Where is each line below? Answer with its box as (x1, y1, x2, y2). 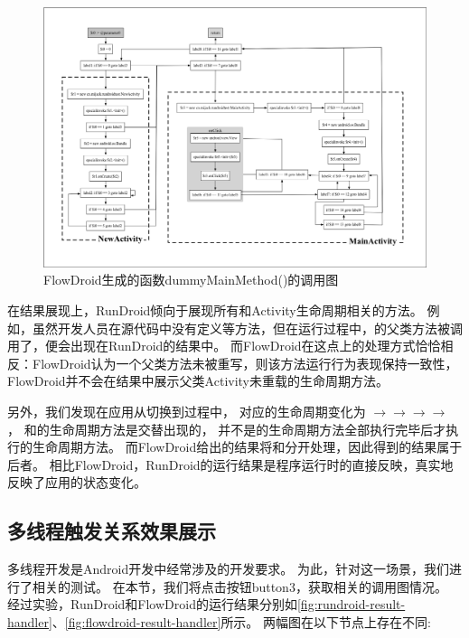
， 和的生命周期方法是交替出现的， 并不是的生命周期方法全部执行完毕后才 (7, 419, 446, 438)
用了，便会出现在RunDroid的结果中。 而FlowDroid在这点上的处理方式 (7, 336, 416, 355)
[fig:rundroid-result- (296, 595, 406, 614)
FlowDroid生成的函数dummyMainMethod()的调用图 (43, 270, 339, 289)
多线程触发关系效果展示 (7, 517, 216, 545)
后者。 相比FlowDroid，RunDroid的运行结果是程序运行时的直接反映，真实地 (7, 455, 454, 474)
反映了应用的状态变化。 (7, 473, 146, 492)
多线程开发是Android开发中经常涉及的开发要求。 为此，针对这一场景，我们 (7, 559, 449, 578)
